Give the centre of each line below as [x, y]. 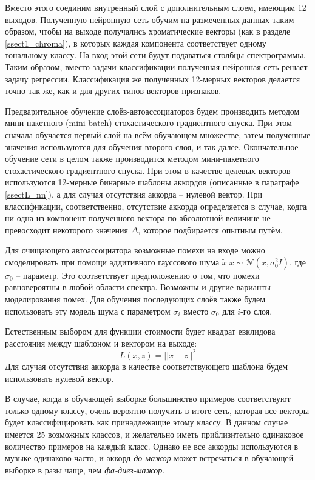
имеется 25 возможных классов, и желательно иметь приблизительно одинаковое [154, 434]
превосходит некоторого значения [67, 229]
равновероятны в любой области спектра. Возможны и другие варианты [138, 287]
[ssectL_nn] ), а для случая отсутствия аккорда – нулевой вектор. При [134, 194]
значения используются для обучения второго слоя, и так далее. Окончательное [152, 146]
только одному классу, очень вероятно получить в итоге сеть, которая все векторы [157, 410]
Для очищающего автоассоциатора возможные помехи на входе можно [135, 250]
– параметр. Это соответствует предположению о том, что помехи [138, 275]
